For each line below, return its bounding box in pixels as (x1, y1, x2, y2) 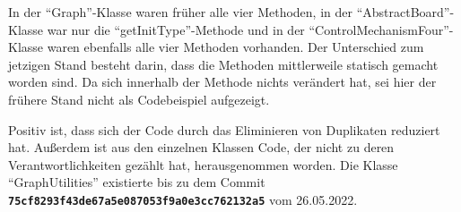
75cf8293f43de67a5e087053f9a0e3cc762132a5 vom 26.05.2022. (8, 190, 358, 208)
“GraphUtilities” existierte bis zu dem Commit (8, 173, 265, 191)
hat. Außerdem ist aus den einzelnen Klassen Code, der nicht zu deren (8, 138, 395, 157)
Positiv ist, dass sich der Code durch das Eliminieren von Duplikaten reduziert (8, 120, 440, 139)
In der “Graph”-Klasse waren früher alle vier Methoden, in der (8, 3, 352, 21)
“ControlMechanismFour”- (309, 20, 454, 38)
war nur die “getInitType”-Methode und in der (47, 20, 305, 38)
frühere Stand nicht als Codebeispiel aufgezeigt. (8, 89, 270, 108)
